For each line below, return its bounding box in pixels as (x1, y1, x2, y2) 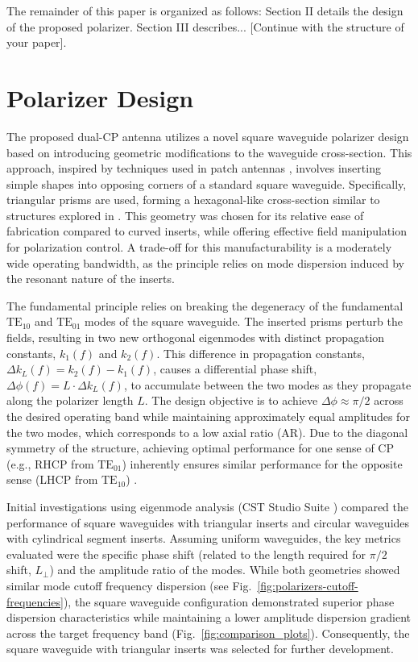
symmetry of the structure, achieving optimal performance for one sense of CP (6, 439, 394, 456)
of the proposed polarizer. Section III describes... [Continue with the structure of (6, 18, 404, 35)
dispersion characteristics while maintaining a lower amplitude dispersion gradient (6, 609, 411, 626)
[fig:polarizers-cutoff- (257, 577, 358, 593)
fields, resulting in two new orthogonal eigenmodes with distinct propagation (6, 329, 385, 346)
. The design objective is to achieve (144, 392, 318, 409)
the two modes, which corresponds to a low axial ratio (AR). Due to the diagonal (6, 423, 408, 440)
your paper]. (6, 34, 67, 51)
